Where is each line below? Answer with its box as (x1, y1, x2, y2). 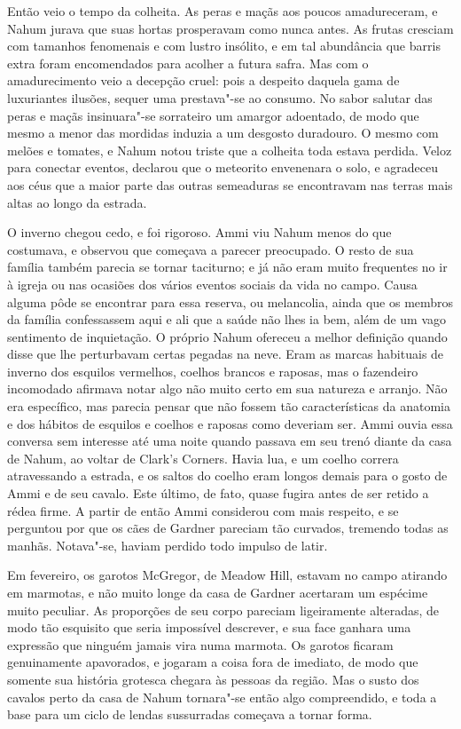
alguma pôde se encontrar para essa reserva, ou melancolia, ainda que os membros (7, 292, 454, 311)
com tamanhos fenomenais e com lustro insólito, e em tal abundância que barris (7, 36, 441, 55)
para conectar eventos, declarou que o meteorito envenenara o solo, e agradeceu (7, 158, 439, 177)
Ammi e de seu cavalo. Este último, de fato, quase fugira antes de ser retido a (7, 484, 429, 503)
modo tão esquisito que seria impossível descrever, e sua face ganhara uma (7, 618, 411, 637)
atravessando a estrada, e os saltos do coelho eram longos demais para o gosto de (7, 466, 448, 485)
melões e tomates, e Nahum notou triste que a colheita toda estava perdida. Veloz (7, 140, 452, 159)
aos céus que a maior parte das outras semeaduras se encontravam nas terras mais (7, 175, 453, 194)
